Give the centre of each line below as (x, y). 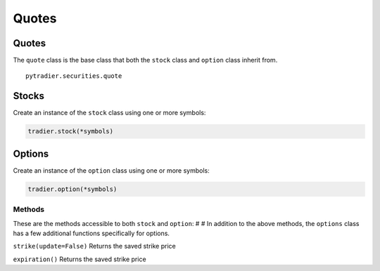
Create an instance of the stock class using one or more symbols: (109, 113)
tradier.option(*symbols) (72, 189)
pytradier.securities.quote (74, 76)
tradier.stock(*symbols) (71, 131)
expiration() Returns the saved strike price (80, 259)
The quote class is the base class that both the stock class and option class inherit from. (145, 60)
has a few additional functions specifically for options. (91, 233)
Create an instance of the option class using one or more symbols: (112, 170)
